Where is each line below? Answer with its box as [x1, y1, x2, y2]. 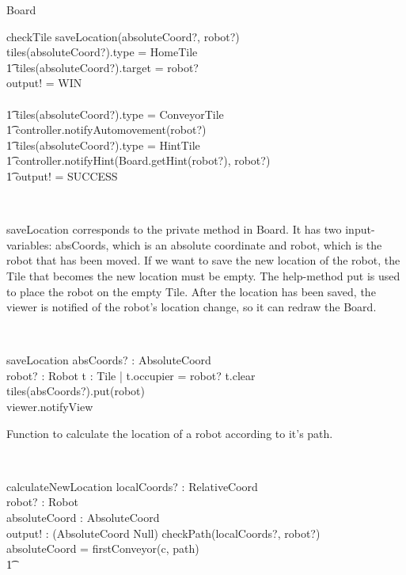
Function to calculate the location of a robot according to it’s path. [6, 425, 333, 441]
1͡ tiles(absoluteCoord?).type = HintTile [6, 136, 200, 153]
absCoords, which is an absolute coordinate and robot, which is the [55, 236, 382, 253]
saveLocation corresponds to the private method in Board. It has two [6, 221, 342, 238]
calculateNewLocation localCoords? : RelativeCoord [6, 478, 258, 494]
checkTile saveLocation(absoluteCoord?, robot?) [6, 28, 240, 44]
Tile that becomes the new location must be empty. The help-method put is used [6, 267, 400, 284]
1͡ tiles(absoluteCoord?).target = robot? [6, 59, 199, 75]
